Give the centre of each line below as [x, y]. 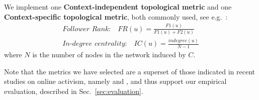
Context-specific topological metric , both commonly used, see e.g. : [116, 16]
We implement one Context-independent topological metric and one [118, 7]
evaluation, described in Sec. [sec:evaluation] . [74, 91]
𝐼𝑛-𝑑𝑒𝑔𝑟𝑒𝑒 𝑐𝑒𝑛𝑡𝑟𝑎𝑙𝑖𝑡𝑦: [95, 44]
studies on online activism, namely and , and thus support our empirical [115, 81]
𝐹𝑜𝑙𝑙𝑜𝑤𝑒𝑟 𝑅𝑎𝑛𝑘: [87, 29]
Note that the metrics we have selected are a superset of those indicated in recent [129, 71]
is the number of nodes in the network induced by [109, 55]
